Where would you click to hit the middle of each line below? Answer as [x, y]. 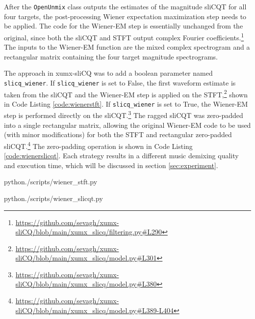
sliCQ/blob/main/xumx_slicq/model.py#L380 [86, 284]
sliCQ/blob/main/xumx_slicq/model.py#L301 [86, 258]
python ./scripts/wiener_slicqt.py [53, 198]
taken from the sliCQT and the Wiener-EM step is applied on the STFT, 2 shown [126, 93]
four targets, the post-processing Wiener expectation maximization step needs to [125, 16]
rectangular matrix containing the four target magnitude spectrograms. [111, 56]
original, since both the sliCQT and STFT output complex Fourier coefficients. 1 [124, 36]
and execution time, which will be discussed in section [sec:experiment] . [111, 165]
